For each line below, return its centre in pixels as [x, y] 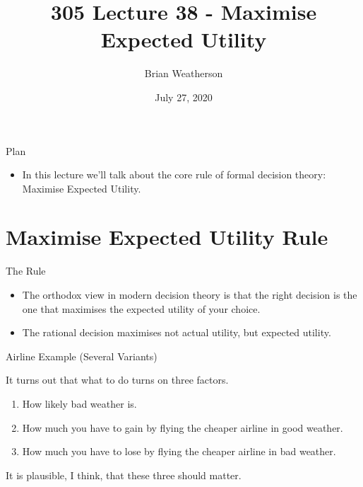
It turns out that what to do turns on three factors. [117, 380]
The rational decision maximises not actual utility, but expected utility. [177, 332]
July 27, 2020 [184, 97]
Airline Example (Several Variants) [82, 356]
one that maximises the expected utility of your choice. [141, 308]
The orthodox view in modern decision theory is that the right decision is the [190, 294]
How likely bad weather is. [79, 403]
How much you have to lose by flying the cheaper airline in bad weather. [179, 451]
